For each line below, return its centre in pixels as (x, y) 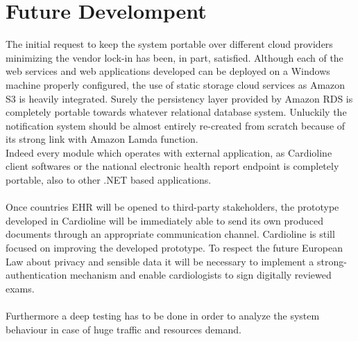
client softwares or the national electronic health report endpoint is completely (172, 166)
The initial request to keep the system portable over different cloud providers (169, 44)
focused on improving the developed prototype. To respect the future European (174, 248)
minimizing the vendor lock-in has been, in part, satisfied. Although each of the (174, 57)
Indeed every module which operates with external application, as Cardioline (169, 152)
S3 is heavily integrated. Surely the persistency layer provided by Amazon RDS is (179, 98)
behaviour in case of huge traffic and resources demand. (123, 329)
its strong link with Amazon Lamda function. (102, 139)
